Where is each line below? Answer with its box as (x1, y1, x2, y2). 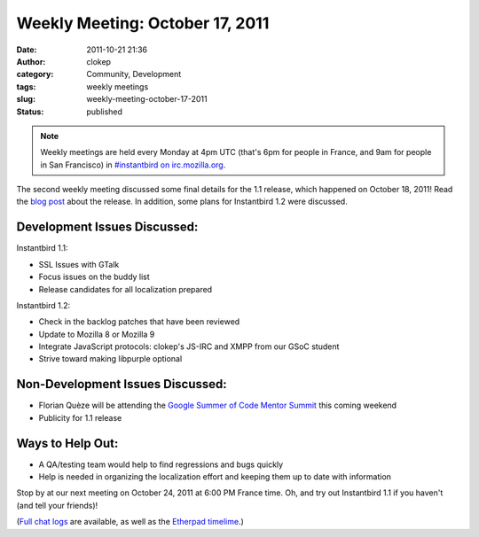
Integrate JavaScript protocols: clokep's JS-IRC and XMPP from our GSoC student (38, 341, 340, 352)
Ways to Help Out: (16, 435, 119, 451)
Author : (16, 56, 46, 66)
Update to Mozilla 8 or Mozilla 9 (38, 329, 155, 339)
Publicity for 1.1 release (38, 412, 122, 423)
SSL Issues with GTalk (38, 259, 120, 269)
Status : (16, 106, 44, 117)
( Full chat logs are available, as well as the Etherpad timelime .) (16, 517, 244, 527)
